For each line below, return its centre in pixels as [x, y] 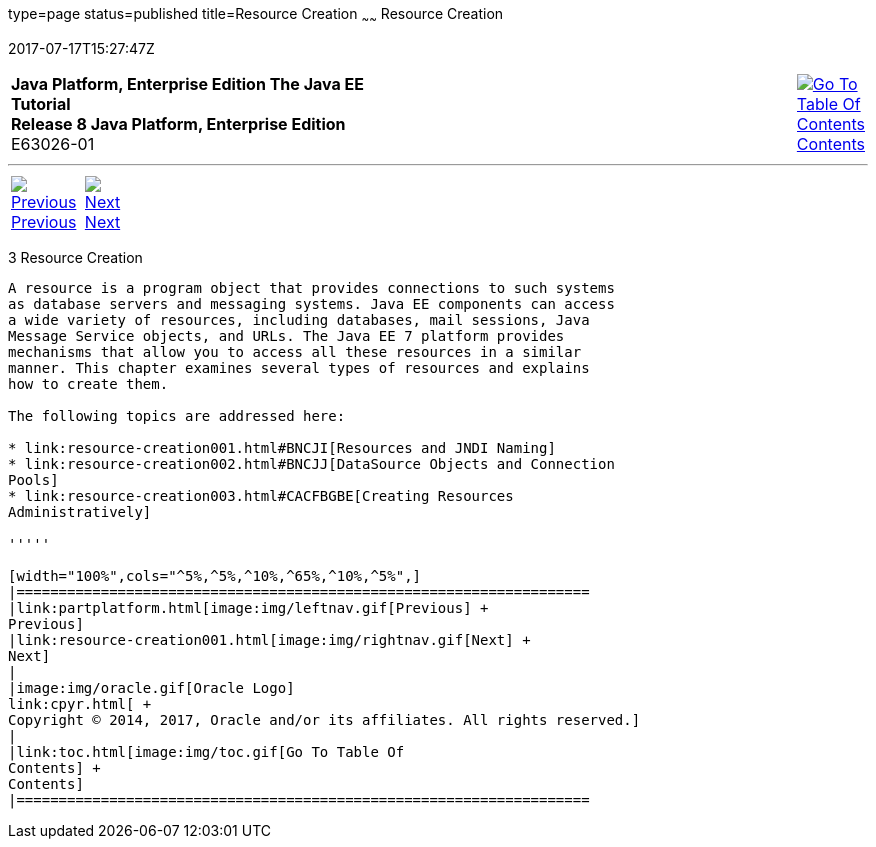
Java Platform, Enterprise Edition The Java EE [187, 83]
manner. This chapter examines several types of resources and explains [299, 367]
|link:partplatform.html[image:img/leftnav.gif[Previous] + [248, 607]
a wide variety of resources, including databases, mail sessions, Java [299, 319]
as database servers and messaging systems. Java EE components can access [311, 303]
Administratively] [80, 511]
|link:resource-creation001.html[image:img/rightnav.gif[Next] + [269, 639]
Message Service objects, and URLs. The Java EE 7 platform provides [286, 335]
